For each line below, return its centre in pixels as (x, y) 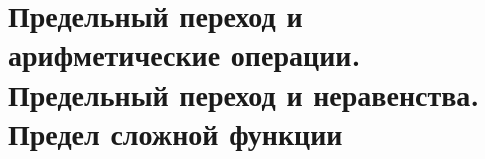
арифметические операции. (184, 54)
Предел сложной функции (175, 132)
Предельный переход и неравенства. (244, 93)
